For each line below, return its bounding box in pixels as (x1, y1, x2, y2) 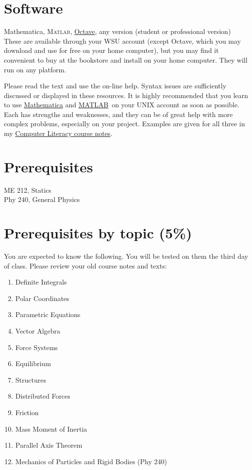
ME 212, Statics (4, 185, 51, 195)
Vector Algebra (15, 326, 61, 336)
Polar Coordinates (15, 293, 69, 303)
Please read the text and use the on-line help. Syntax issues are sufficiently (4, 81, 227, 91)
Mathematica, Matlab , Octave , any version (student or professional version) (4, 26, 231, 36)
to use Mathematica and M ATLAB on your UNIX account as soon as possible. (4, 100, 240, 110)
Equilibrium (15, 358, 51, 369)
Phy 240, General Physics (4, 194, 80, 204)
